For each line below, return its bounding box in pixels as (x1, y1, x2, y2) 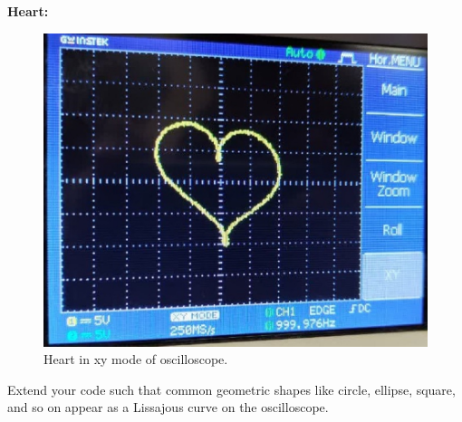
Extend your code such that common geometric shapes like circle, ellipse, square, (7, 379, 456, 398)
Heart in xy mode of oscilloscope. (43, 350, 228, 369)
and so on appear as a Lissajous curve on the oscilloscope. (7, 398, 329, 417)
